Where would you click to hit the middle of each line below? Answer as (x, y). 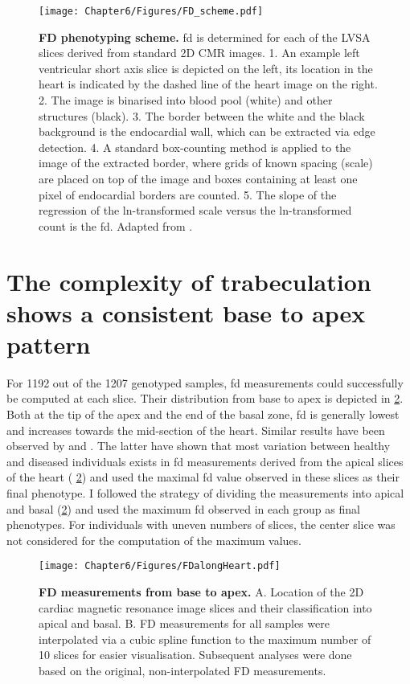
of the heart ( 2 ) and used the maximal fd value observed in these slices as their (203, 477)
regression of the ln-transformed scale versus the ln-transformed (195, 210)
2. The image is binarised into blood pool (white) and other (186, 100)
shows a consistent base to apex (186, 312)
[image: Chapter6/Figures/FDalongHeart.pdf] (160, 566)
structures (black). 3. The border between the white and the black (202, 115)
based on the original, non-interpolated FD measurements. (182, 671)
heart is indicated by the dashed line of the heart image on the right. (208, 84)
